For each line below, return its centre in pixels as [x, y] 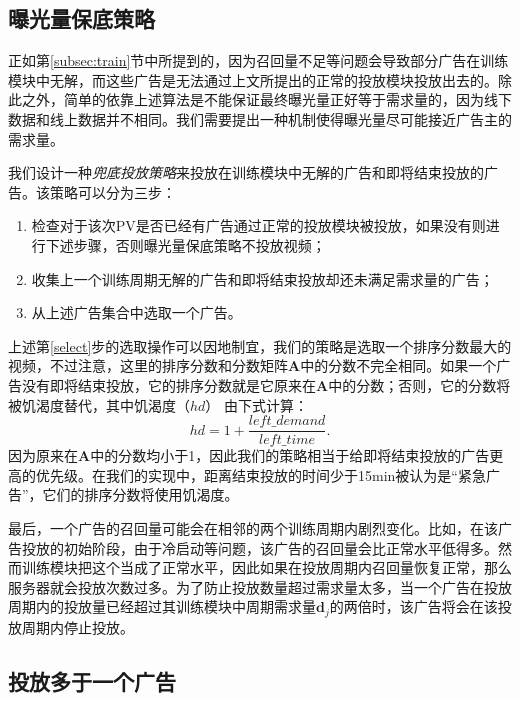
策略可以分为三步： [112, 191]
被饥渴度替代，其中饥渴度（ [99, 404]
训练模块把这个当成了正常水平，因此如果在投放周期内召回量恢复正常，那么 [266, 567]
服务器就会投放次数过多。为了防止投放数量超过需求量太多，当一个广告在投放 [260, 586]
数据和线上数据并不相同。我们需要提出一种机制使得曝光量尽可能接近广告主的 [260, 118]
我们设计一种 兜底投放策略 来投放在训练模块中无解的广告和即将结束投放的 [246, 172]
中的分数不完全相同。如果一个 [398, 365]
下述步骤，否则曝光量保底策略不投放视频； [185, 244]
